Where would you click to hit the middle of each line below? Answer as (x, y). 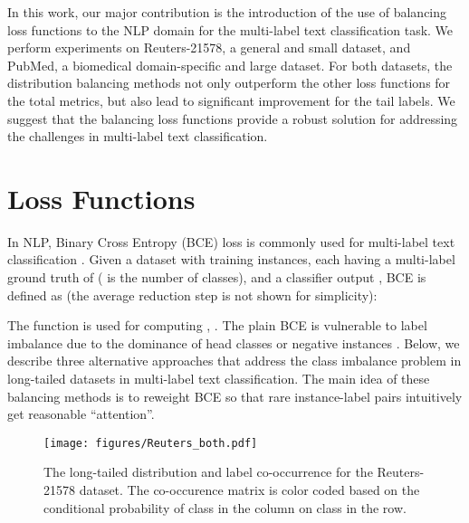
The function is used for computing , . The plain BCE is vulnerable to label (217, 325)
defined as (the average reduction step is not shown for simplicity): (192, 295)
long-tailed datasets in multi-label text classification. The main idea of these (219, 379)
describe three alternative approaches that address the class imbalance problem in (234, 361)
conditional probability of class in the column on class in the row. (225, 507)
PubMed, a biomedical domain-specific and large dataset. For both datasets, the (230, 65)
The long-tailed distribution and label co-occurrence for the (208, 472)
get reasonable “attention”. (81, 414)
